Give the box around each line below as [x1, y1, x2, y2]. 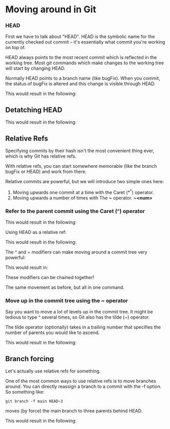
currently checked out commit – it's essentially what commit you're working [5, 39, 165, 45]
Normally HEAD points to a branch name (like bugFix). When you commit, [5, 75, 161, 82]
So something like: [5, 389, 45, 395]
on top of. [5, 45, 26, 51]
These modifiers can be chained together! [5, 275, 95, 281]
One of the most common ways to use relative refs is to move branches [5, 378, 157, 384]
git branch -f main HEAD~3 [5, 399, 63, 404]
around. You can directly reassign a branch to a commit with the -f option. [5, 383, 162, 389]
